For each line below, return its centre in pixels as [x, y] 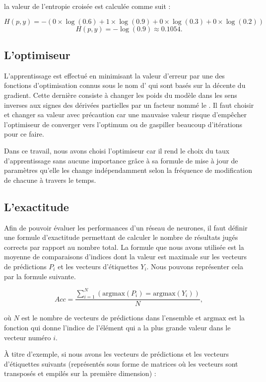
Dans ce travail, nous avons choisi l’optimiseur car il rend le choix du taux [117, 150]
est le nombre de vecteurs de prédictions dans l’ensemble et [111, 318]
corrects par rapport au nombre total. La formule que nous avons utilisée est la [124, 247]
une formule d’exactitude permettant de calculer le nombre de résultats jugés [121, 237]
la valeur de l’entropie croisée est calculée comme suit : [87, 6]
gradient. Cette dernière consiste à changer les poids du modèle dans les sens [121, 95]
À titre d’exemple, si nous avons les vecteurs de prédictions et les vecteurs [116, 354]
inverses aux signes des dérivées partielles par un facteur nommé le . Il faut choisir [129, 105]
